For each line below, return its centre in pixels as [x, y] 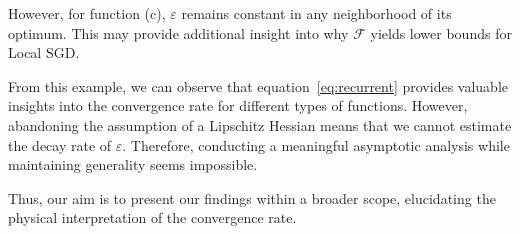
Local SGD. [44, 52]
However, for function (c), [87, 13]
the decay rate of [60, 144]
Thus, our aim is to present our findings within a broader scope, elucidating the [252, 197]
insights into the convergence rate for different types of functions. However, [238, 105]
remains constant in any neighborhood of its [316, 13]
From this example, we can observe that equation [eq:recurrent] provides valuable [258, 85]
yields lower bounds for [441, 32]
